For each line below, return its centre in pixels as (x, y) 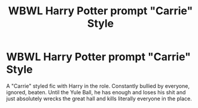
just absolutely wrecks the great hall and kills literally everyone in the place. (99, 99)
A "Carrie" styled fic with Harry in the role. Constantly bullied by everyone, (98, 86)
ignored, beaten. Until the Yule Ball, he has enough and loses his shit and (96, 92)
